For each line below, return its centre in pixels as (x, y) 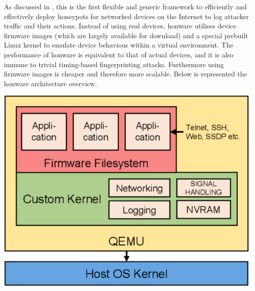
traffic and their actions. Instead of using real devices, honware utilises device (120, 26)
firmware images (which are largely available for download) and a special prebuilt (126, 35)
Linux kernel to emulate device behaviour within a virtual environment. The (119, 45)
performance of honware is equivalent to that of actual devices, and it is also (119, 54)
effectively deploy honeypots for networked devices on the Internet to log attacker (127, 16)
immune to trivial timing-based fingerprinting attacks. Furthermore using (114, 64)
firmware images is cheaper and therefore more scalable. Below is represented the (126, 74)
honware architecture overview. (51, 83)
